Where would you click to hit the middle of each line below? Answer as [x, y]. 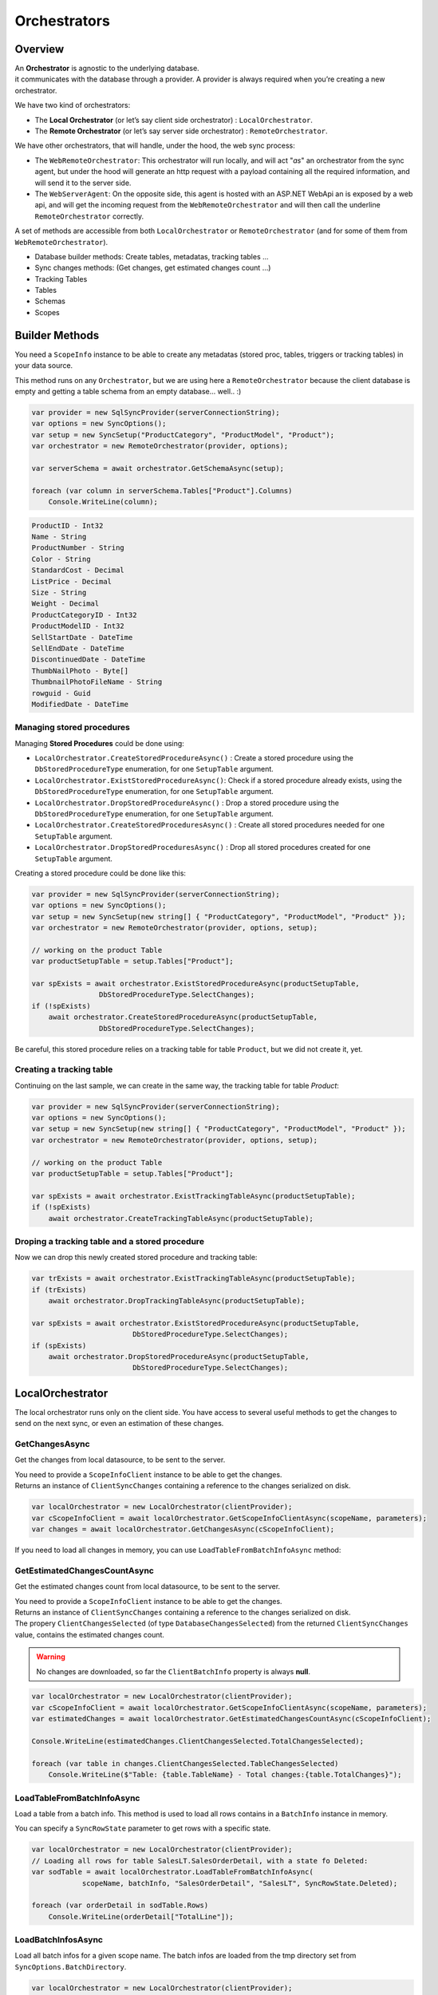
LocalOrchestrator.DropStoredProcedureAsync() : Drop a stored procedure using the [187, 803]
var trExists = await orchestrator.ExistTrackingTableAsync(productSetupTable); [193, 1278]
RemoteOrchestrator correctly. [89, 216]
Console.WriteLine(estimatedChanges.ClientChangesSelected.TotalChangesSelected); [198, 1741]
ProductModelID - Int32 [78, 626]
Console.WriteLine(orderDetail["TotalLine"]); [141, 1916]
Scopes [47, 312]
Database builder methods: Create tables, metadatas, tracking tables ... [152, 256]
